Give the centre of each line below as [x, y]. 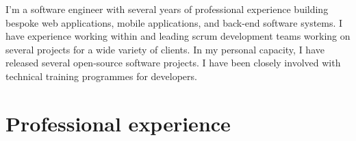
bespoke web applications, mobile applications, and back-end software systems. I [174, 22]
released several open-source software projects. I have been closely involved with [173, 63]
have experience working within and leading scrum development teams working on [178, 36]
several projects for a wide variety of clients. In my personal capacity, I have [165, 49]
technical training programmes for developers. [101, 76]
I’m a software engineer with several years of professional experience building [167, 9]
